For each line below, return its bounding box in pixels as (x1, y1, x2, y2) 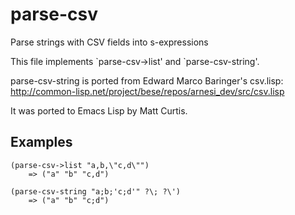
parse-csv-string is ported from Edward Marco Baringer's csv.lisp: (10, 74, 284, 87)
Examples (10, 134, 73, 151)
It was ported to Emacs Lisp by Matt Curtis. (10, 104, 188, 117)
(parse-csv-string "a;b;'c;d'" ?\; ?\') (10, 186, 182, 197)
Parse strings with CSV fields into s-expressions (10, 36, 209, 48)
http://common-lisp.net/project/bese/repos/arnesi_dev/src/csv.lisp (10, 85, 285, 97)
